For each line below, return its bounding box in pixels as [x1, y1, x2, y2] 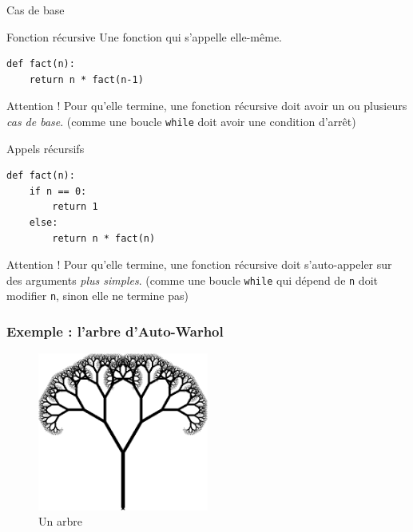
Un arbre [38, 513, 82, 530]
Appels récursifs [6, 140, 85, 156]
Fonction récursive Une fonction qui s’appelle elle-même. [6, 28, 282, 45]
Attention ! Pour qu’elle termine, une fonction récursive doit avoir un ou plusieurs [6, 97, 407, 114]
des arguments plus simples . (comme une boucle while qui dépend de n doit [6, 271, 378, 288]
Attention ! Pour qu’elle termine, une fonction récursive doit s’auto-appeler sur [6, 256, 392, 273]
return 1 [52, 201, 98, 213]
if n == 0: [29, 185, 87, 197]
